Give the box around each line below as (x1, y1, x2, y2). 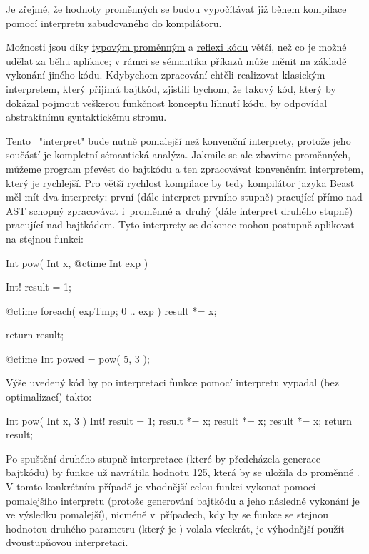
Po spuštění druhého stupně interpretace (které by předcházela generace (6, 450, 320, 465)
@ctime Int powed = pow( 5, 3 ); (6, 351, 150, 366)
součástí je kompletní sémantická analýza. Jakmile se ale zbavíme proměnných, (6, 147, 351, 162)
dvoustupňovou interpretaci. (6, 535, 128, 550)
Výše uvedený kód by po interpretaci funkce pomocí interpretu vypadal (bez (6, 375, 339, 390)
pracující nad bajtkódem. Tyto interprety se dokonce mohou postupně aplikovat (6, 217, 355, 232)
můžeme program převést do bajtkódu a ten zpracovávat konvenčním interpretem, (6, 161, 364, 176)
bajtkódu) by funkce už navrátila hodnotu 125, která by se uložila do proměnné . (6, 465, 360, 480)
